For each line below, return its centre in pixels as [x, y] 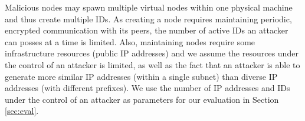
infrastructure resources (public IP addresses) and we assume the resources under [152, 53]
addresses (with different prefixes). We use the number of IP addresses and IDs [147, 88]
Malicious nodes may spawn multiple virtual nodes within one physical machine [149, 7]
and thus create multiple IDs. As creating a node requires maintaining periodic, [148, 19]
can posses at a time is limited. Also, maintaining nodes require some [130, 41]
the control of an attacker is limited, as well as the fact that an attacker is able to [152, 64]
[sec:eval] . [22, 111]
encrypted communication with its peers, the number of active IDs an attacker [147, 30]
